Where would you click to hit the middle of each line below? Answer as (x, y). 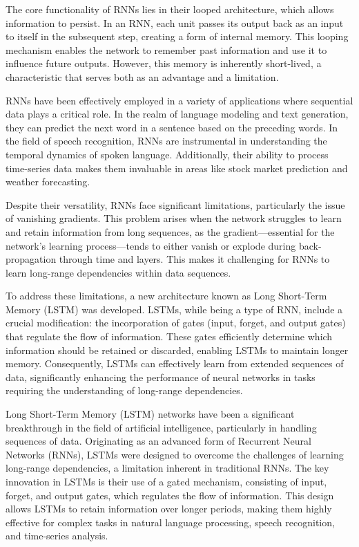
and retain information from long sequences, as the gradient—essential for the (170, 231)
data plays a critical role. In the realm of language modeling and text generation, (177, 114)
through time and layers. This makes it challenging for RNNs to (194, 259)
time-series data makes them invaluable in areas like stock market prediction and (177, 168)
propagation (31, 259)
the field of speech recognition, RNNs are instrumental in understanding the (166, 141)
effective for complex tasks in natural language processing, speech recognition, (170, 522)
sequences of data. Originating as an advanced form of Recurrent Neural (158, 441)
